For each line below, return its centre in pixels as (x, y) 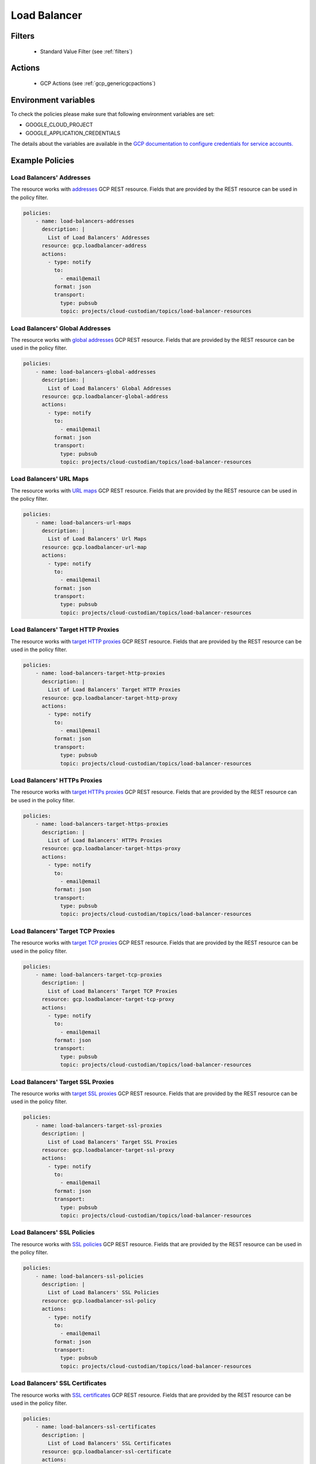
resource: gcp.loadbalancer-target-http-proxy (110, 698)
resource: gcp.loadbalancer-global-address (105, 396)
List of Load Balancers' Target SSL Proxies (113, 1142)
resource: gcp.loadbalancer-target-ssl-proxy (108, 1150)
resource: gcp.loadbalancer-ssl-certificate (107, 1451)
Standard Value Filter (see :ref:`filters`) (86, 51)
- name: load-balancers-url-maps (83, 522)
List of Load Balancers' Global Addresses (110, 388)
